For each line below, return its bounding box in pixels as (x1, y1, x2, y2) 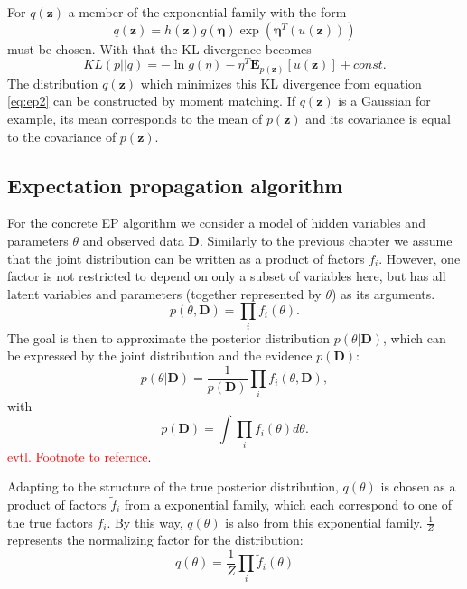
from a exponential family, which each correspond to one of (124, 494, 453, 513)
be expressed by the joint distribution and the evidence (7, 346, 313, 365)
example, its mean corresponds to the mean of (7, 108, 263, 127)
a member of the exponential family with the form (68, 3, 347, 21)
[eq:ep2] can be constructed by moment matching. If (7, 91, 296, 110)
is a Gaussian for (338, 91, 431, 110)
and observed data (82, 230, 184, 249)
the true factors (7, 512, 93, 531)
